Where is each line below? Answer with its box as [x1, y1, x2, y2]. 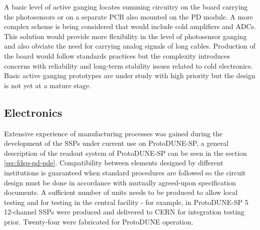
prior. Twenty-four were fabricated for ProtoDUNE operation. [4, 216, 193, 226]
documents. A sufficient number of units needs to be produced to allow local [4, 187, 238, 197]
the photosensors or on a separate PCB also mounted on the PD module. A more [4, 11, 253, 22]
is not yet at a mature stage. [4, 80, 91, 90]
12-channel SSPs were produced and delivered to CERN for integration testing [4, 206, 244, 217]
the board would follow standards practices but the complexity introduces [4, 50, 230, 61]
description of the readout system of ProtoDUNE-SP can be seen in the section [4, 147, 247, 158]
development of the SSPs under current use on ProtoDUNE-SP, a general [4, 138, 228, 148]
